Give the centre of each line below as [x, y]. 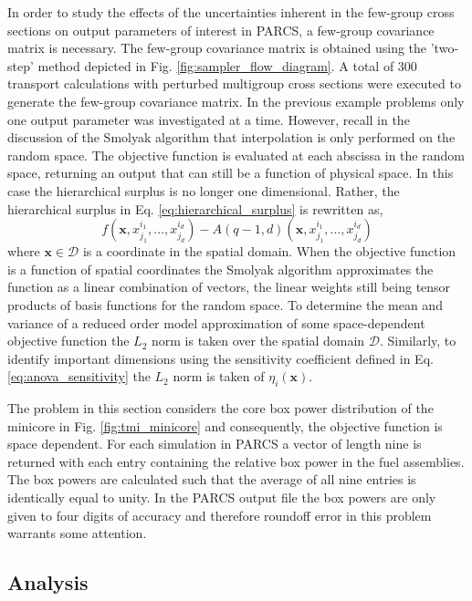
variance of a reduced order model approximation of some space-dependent [216, 322]
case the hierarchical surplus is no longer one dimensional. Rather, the [204, 190]
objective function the [68, 341]
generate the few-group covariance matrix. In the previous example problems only [236, 101]
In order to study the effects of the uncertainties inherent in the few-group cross [231, 12]
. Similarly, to [418, 341]
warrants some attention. [77, 533]
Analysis [48, 582]
